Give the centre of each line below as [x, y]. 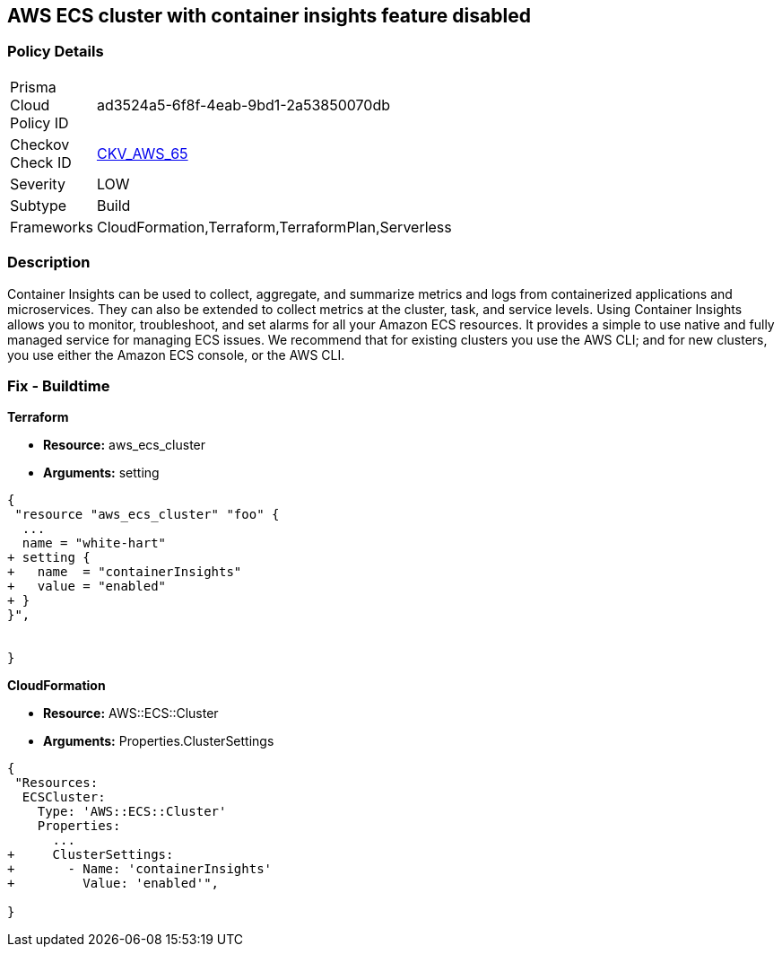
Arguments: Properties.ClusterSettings [159, 741]
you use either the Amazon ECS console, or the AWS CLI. [176, 354]
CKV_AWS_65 [142, 153]
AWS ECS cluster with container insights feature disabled [269, 16]
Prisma [33, 87]
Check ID [41, 162]
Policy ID [39, 123]
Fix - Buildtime [59, 385]
